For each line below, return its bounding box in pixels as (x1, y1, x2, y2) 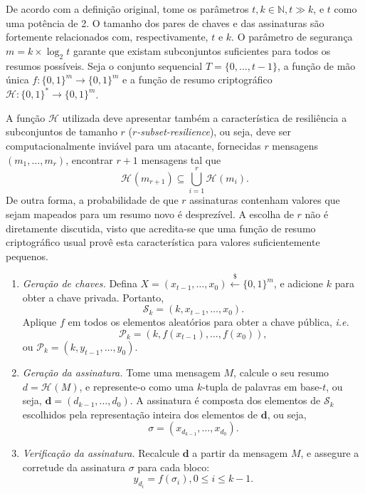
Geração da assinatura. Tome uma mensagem (22, 364, 221, 379)
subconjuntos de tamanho (6, 124, 117, 139)
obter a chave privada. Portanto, (22, 289, 164, 304)
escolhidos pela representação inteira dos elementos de (22, 406, 258, 421)
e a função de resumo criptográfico (122, 72, 273, 87)
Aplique (22, 314, 57, 329)
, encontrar (65, 152, 113, 167)
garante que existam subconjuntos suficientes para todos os (73, 43, 331, 58)
